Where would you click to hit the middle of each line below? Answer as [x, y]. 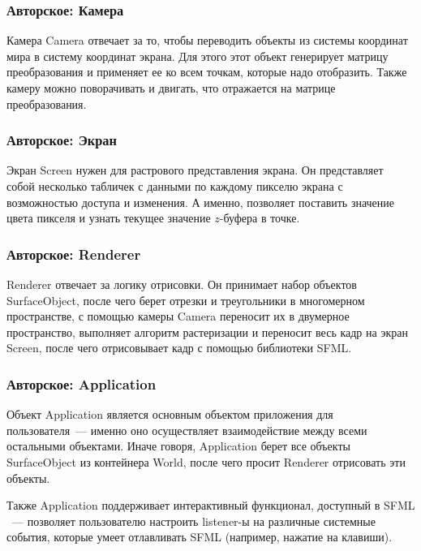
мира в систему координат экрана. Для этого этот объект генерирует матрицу [198, 56]
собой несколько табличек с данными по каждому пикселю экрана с [175, 186]
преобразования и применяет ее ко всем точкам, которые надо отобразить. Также [207, 72]
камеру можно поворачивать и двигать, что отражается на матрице [171, 88]
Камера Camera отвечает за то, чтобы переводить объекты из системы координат [207, 40]
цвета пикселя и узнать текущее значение [109, 218]
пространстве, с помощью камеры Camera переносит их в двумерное [178, 316]
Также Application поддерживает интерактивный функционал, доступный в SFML [211, 505]
